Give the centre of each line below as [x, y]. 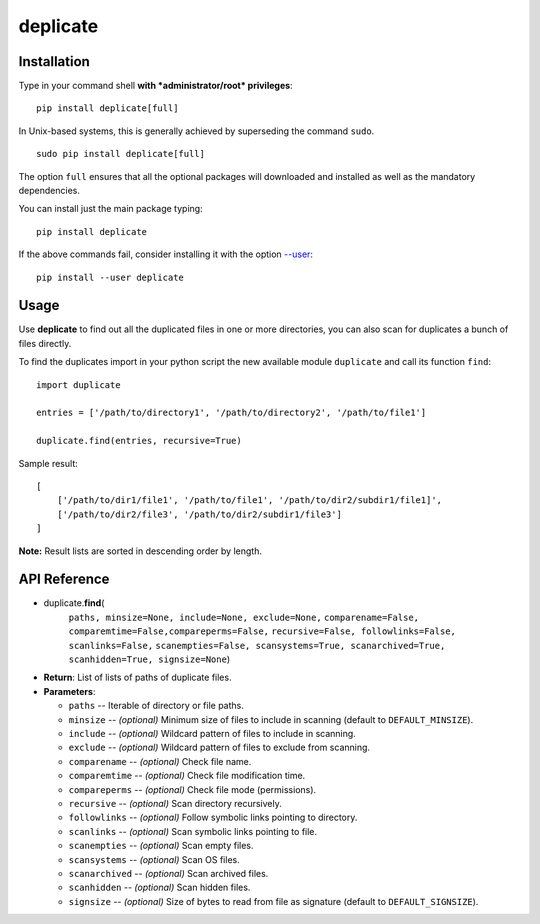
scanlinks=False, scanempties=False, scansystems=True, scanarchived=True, [257, 645]
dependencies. [49, 191]
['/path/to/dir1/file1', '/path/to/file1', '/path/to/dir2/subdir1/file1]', [249, 500]
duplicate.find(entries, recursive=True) [139, 441]
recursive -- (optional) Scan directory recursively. [175, 803]
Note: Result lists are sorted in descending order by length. [140, 551]
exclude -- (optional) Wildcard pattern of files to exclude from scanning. [219, 747]
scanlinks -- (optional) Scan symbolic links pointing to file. [193, 831]
